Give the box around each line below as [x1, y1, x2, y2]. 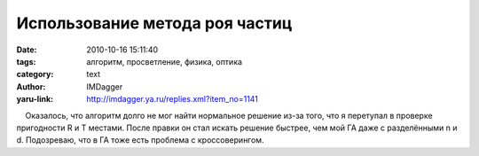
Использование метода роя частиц [16, 13, 293, 33]
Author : [16, 81, 46, 92]
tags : [16, 56, 36, 66]
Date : [16, 44, 37, 55]
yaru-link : [16, 94, 53, 105]
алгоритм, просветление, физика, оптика [86, 56, 243, 66]
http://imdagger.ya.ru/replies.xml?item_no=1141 [86, 94, 259, 105]
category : [16, 69, 54, 80]
